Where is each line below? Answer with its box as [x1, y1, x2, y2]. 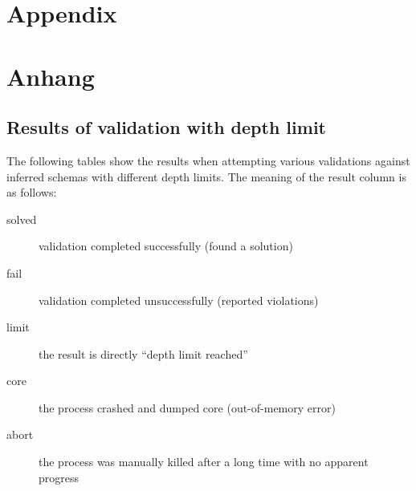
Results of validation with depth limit [6, 115, 326, 140]
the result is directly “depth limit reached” [39, 345, 248, 362]
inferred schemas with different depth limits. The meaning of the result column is [6, 168, 406, 185]
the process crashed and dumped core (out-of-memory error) [39, 399, 336, 416]
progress [39, 469, 80, 485]
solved [6, 210, 37, 227]
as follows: [6, 184, 57, 201]
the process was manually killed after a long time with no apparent [39, 453, 369, 470]
